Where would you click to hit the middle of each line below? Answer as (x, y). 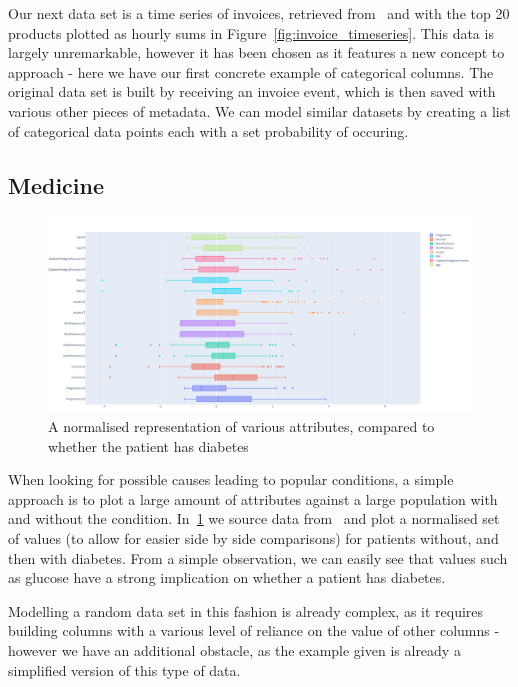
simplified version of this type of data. (124, 669)
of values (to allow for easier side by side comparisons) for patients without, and (253, 537)
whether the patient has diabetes (148, 445)
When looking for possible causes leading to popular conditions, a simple (231, 479)
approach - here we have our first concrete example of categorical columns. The (251, 71)
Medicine (56, 184)
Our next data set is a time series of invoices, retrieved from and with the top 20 (259, 13)
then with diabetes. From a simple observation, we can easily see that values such (258, 557)
